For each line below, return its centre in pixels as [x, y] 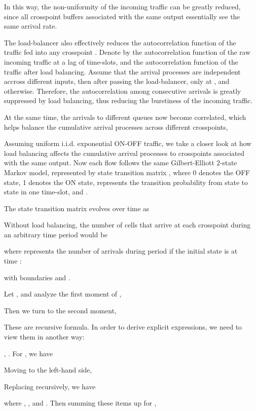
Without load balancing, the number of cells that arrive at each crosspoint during [127, 225]
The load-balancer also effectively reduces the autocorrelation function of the [120, 42]
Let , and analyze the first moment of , [63, 294]
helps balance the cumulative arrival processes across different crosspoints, [116, 127]
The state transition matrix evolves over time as [77, 208]
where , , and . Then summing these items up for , [80, 403]
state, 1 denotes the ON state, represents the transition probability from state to [126, 182]
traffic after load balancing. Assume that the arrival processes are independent [122, 71]
